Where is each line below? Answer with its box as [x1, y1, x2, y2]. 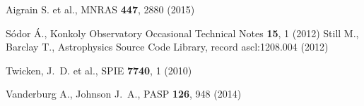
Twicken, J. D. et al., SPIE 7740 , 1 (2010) [6, 62, 192, 77]
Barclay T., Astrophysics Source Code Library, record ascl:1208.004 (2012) [6, 39, 329, 54]
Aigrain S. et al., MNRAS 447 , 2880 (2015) [6, 2, 195, 16]
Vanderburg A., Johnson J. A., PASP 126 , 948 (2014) [6, 86, 242, 101]
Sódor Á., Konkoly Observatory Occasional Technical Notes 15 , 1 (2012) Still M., [6, 25, 359, 40]
